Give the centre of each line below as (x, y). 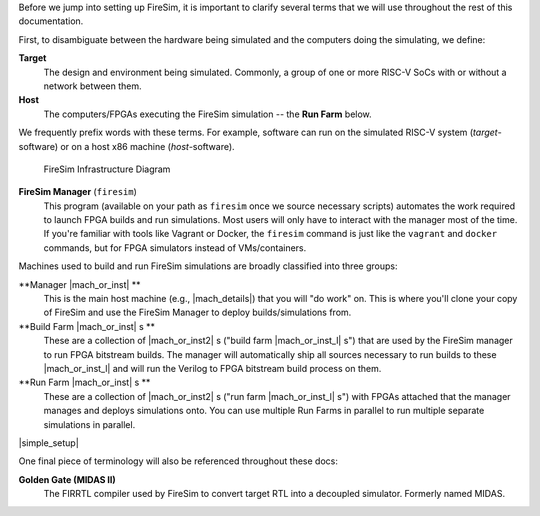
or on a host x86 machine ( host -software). (147, 146)
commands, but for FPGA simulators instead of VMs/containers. (175, 247)
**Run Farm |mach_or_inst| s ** (84, 382)
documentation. (51, 21)
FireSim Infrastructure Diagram (107, 169)
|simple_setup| (48, 442)
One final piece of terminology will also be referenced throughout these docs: (178, 461)
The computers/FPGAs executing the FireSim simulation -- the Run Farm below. (207, 114)
